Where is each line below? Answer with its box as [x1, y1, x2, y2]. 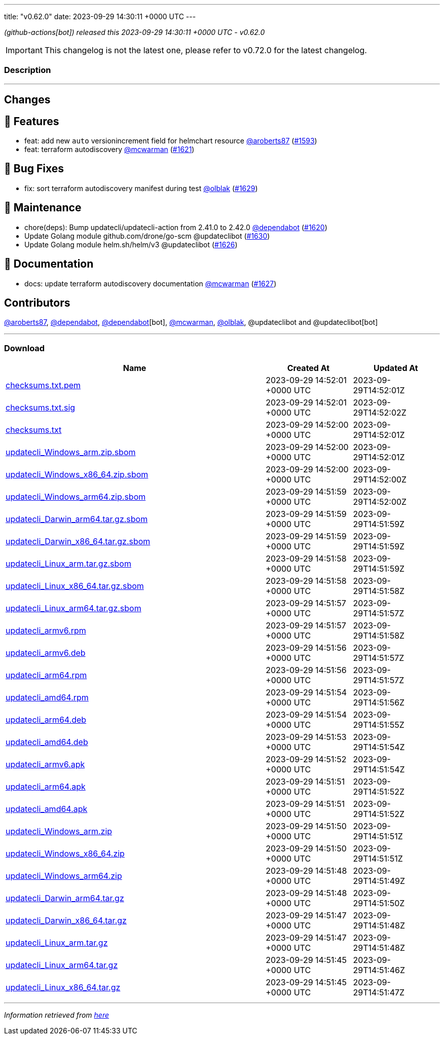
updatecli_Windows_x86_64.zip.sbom [6, 469, 149, 480]
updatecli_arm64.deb [6, 715, 87, 725]
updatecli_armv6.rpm [6, 625, 86, 636]
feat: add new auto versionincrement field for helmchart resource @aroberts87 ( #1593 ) [24, 136, 317, 145]
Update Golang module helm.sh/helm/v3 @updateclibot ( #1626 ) [24, 240, 238, 249]
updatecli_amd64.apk [6, 804, 88, 814]
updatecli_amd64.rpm [6, 692, 89, 703]
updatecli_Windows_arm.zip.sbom [6, 447, 136, 458]
